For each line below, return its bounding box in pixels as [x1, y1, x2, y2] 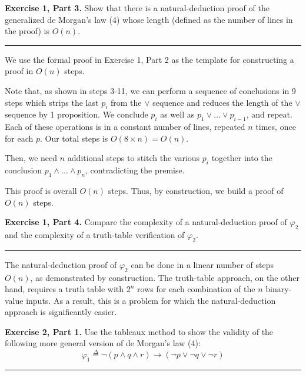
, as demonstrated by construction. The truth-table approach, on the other [30, 271, 300, 283]
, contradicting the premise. [85, 164, 185, 176]
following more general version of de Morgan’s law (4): [5, 337, 201, 349]
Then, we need [5, 152, 58, 164]
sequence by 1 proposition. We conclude [5, 108, 148, 120]
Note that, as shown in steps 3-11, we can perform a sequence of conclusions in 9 [5, 84, 296, 96]
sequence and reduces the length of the [152, 96, 292, 108]
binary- [265, 283, 292, 295]
